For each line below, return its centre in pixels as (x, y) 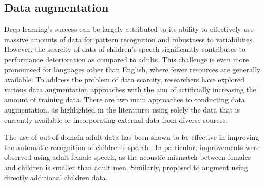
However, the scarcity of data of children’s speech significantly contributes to (125, 49)
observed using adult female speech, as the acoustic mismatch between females (128, 157)
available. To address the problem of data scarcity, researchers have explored (125, 79)
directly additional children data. (56, 177)
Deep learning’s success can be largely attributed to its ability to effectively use (129, 29)
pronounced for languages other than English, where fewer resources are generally (132, 69)
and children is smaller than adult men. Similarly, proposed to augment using (126, 167)
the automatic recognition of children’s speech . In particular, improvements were (132, 147)
